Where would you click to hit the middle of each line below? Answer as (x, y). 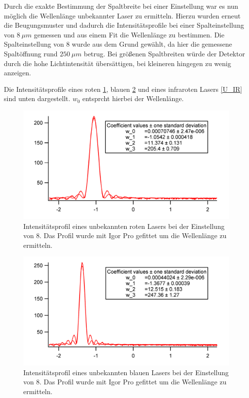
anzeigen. (17, 73)
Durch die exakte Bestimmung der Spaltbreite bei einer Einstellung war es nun (121, 6)
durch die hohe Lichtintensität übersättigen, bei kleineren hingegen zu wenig (117, 63)
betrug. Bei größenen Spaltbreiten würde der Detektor (164, 53)
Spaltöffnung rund (31, 53)
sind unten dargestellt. (37, 98)
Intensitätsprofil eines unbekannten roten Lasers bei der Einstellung (124, 226)
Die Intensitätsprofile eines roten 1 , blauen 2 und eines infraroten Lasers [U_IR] (123, 89)
